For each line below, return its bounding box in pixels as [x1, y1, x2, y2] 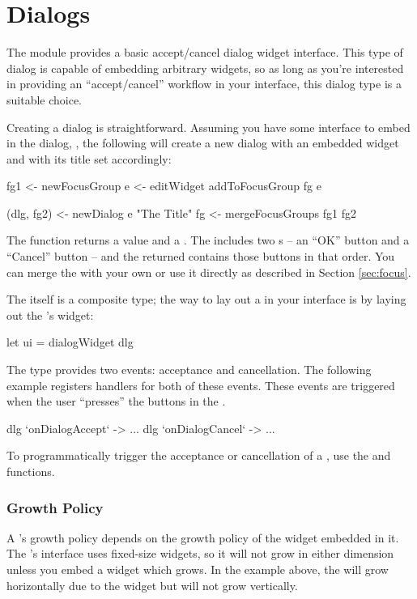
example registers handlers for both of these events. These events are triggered [6, 376, 395, 393]
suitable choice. [6, 91, 83, 108]
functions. [6, 463, 55, 479]
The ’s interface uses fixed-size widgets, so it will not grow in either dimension [6, 545, 394, 562]
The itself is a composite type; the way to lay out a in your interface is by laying [6, 291, 406, 308]
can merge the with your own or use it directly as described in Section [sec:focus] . [6, 263, 411, 280]
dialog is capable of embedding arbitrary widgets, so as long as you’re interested [6, 59, 404, 76]
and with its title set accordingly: [6, 150, 172, 167]
